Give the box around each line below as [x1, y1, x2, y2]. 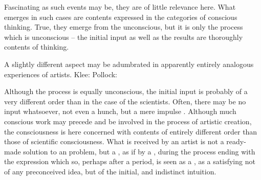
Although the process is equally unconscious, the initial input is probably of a [4, 86, 248, 97]
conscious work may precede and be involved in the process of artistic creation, [4, 116, 252, 126]
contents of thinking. [4, 41, 69, 52]
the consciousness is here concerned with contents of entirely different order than [4, 126, 257, 137]
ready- [226, 136, 246, 147]
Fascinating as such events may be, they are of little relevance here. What [4, 2, 236, 12]
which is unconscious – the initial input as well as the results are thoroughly [4, 31, 243, 42]
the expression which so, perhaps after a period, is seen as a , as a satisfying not [4, 156, 255, 167]
